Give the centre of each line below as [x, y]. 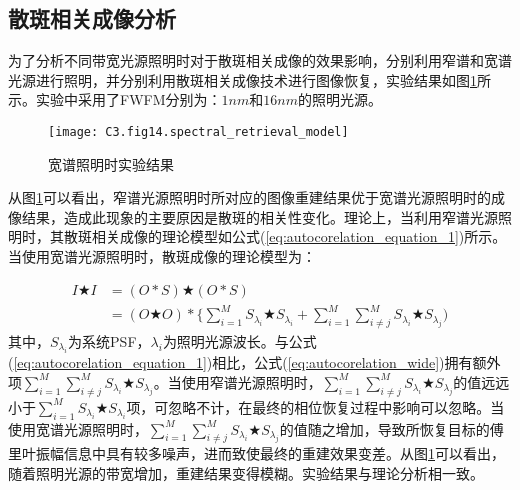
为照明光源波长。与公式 [239, 340]
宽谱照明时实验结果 [111, 163]
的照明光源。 [339, 99]
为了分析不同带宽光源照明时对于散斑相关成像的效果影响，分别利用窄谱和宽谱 [260, 60]
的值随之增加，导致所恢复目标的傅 [391, 428]
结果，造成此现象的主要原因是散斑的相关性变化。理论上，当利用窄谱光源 [259, 216]
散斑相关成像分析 [92, 18]
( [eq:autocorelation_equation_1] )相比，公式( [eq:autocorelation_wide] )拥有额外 [254, 362]
